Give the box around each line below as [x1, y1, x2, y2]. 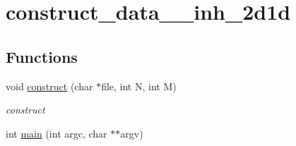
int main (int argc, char [6, 126, 107, 140]
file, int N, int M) [101, 78, 177, 93]
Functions [6, 45, 78, 67]
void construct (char [6, 78, 93, 93]
